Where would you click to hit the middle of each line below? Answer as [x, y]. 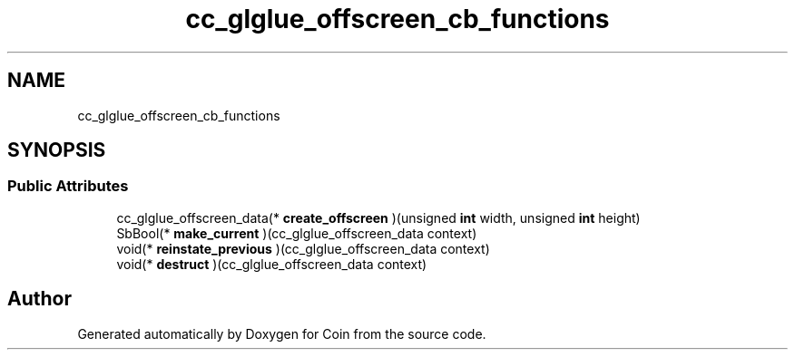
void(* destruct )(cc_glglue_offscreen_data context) [272, 264]
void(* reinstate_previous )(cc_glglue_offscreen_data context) [303, 248]
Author [39, 299]
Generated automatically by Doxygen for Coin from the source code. [282, 333]
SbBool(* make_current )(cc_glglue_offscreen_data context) [297, 233]
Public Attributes [68, 186]
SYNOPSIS [57, 150]
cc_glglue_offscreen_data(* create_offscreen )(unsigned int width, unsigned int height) [378, 217]
